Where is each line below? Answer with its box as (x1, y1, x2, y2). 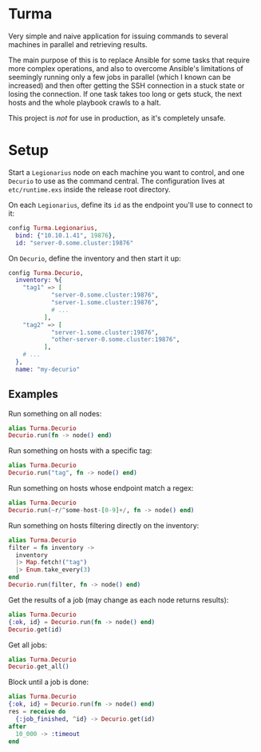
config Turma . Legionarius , (8, 224, 98, 232)
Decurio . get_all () (8, 662, 69, 671)
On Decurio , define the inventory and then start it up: (8, 253, 181, 263)
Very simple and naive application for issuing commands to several (8, 31, 229, 41)
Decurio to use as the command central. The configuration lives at (8, 176, 225, 185)
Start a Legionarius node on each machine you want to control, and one (8, 167, 245, 177)
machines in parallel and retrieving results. (8, 39, 148, 49)
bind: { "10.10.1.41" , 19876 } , (15, 231, 116, 240)
